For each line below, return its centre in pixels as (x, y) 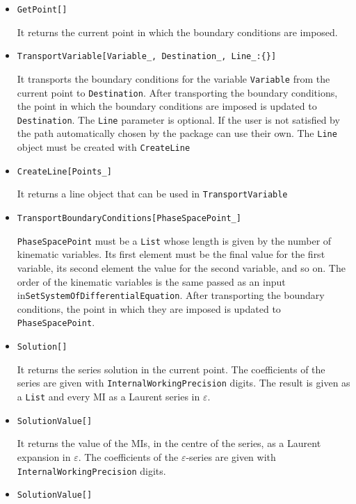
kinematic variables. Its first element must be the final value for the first (171, 254)
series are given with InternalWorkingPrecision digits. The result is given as (184, 383)
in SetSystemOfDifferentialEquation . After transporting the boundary (171, 295)
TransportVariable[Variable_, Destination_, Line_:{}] (147, 57)
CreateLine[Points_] (64, 171)
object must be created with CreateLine (104, 147)
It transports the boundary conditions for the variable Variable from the (173, 78)
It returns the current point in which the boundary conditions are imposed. (177, 32)
